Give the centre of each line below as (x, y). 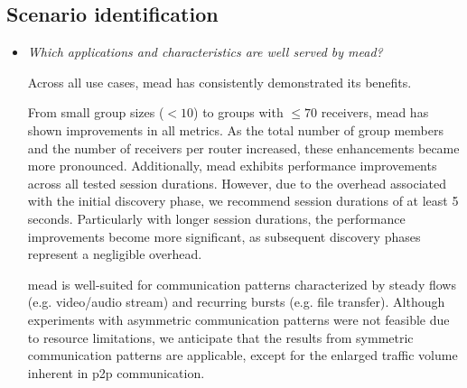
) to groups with (238, 112)
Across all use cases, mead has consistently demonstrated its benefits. (219, 82)
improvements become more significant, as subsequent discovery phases (224, 236)
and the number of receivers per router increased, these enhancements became (243, 148)
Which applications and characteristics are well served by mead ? (205, 52)
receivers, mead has (375, 112)
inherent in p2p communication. (116, 372)
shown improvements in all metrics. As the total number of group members (236, 129)
